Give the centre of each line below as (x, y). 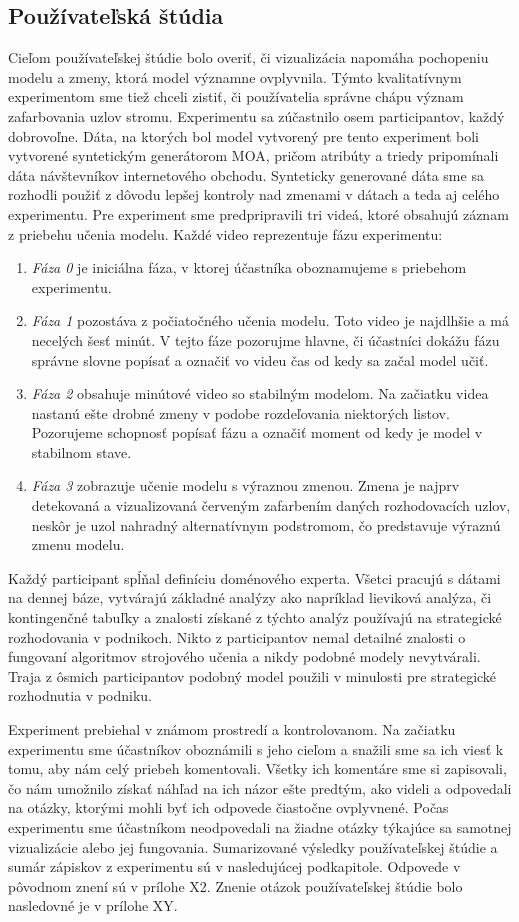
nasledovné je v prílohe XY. (93, 905)
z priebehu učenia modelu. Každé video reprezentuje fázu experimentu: (225, 233)
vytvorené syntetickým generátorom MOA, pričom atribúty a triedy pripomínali (253, 155)
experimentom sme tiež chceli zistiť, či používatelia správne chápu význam (236, 96)
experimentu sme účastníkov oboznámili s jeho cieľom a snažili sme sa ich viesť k (256, 748)
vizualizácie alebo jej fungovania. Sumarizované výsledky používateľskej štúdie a (253, 846)
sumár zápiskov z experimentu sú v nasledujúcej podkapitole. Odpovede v (234, 866)
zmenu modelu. (78, 544)
